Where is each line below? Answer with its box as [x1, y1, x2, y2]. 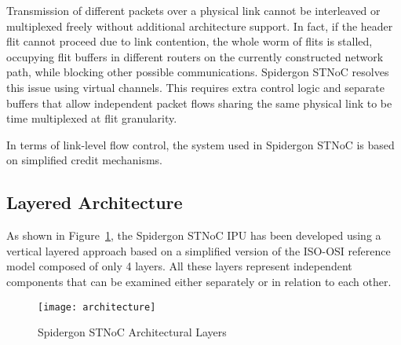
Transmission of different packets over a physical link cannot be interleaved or [6, 2, 381, 18]
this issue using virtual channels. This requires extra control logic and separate [6, 79, 385, 95]
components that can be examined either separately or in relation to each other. [6, 273, 392, 289]
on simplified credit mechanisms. [6, 152, 162, 168]
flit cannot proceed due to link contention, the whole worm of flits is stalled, [6, 33, 373, 50]
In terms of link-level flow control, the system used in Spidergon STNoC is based [6, 136, 395, 152]
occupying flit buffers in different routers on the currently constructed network [6, 48, 384, 64]
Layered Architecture [6, 190, 183, 215]
